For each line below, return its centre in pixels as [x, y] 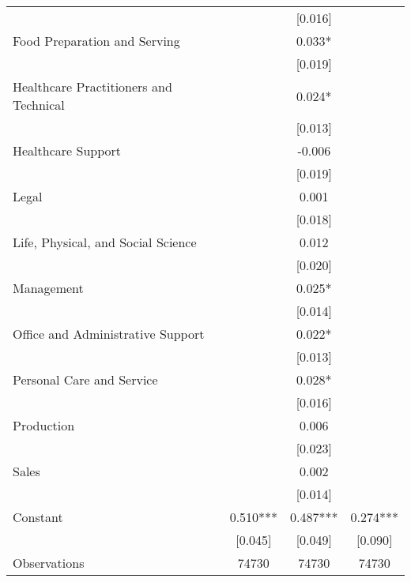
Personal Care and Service [85, 379]
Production [44, 425]
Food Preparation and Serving [96, 41]
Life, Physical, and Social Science [105, 242]
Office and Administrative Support [109, 334]
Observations [49, 563]
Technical [39, 105]
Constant [38, 517]
